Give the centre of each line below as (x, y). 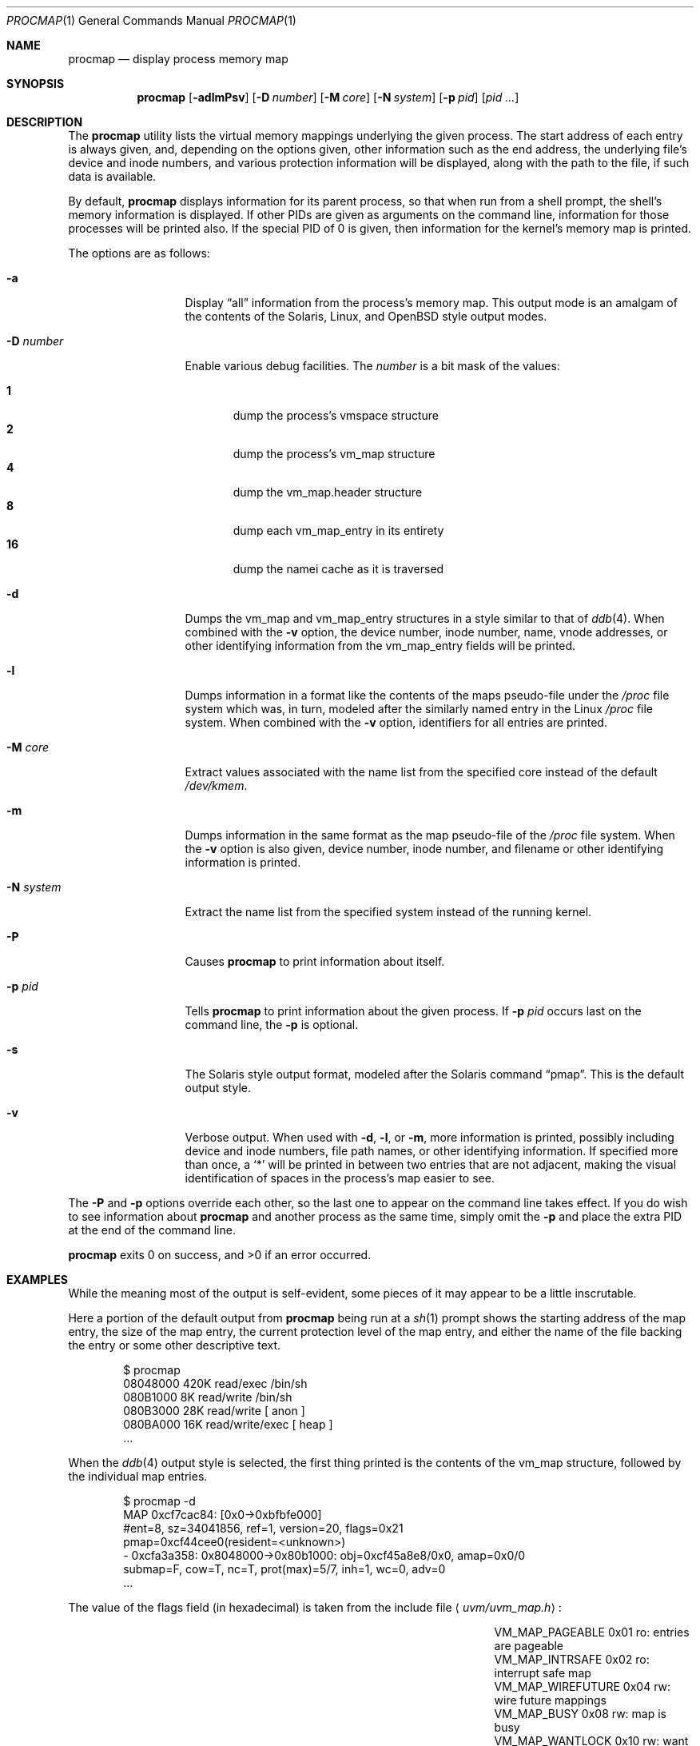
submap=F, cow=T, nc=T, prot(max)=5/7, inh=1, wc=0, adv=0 (284, 1569)
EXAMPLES (37, 1280)
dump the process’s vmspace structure (336, 415)
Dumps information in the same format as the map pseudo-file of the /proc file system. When (430, 835)
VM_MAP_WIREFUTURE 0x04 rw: (583, 1686)
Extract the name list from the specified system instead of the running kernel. (388, 912)
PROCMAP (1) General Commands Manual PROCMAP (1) (151, 20)
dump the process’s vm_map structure (334, 454)
